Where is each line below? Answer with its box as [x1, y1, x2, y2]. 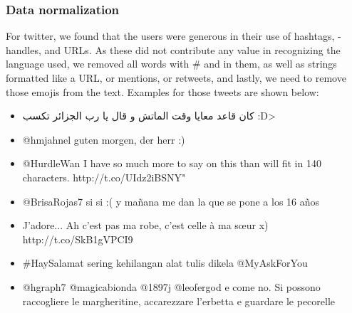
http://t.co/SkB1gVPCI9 [22, 231, 133, 246]
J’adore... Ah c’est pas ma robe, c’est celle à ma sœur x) [22, 218, 269, 233]
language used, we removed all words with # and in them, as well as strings [6, 56, 337, 71]
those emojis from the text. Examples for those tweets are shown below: [6, 84, 319, 99]
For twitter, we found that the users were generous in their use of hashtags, [6, 28, 335, 43]
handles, [6, 42, 41, 57]
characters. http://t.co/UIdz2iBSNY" [22, 169, 186, 184]
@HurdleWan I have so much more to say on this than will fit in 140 [22, 156, 321, 171]
